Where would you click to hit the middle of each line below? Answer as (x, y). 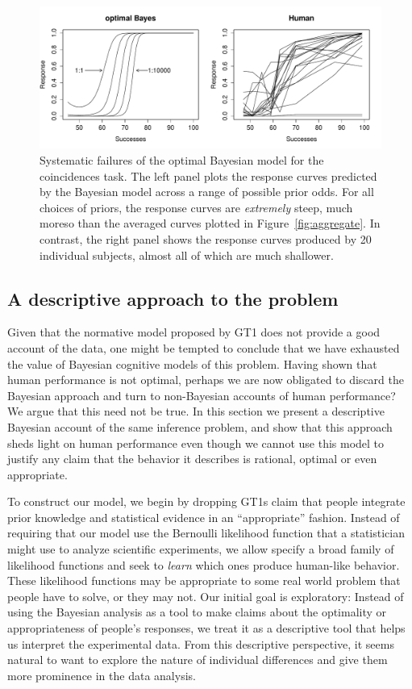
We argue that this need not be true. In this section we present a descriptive (196, 411)
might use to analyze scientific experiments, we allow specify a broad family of (201, 549)
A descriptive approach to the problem (173, 298)
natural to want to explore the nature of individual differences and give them (198, 660)
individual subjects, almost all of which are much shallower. (187, 255)
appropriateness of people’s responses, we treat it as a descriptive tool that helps (206, 628)
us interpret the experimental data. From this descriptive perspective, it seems (201, 643)
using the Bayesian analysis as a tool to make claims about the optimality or (197, 612)
